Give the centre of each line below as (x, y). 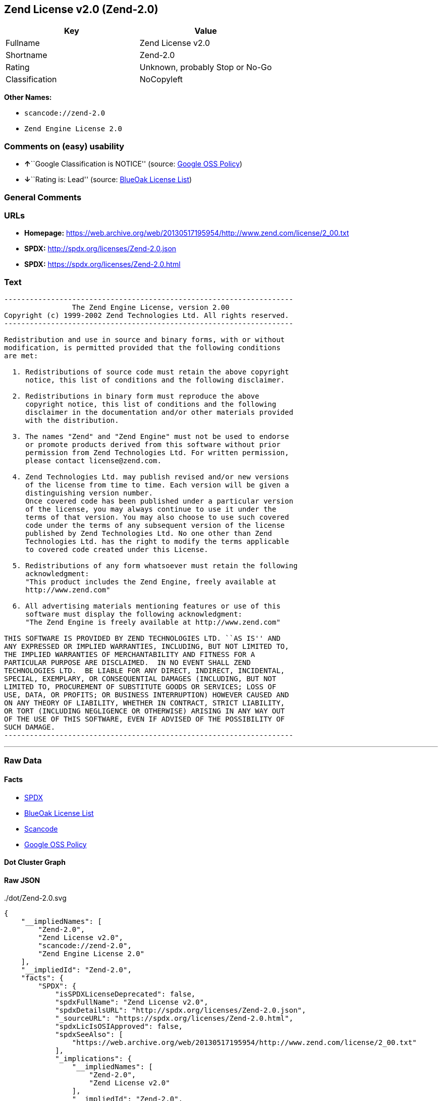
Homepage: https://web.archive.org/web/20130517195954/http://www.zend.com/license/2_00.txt (187, 233)
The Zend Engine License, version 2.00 (151, 308)
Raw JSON (22, 880)
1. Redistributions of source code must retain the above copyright (151, 372)
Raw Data (23, 761)
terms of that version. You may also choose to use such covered (157, 517)
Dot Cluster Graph (35, 862)
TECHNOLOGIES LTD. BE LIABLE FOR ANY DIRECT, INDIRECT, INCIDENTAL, (145, 671)
